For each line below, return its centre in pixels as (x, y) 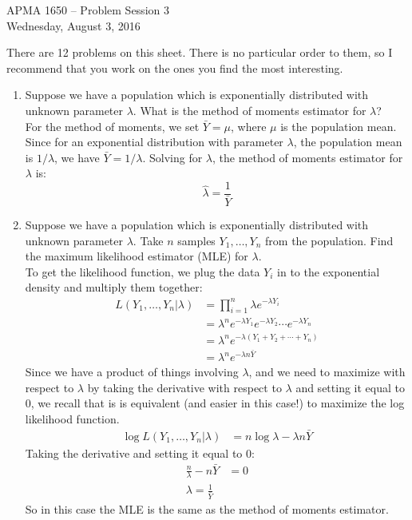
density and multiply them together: (114, 287)
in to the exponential (329, 271)
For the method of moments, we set (112, 126)
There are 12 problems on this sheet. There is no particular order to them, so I (200, 52)
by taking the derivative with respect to (184, 387)
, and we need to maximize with (327, 372)
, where (249, 126)
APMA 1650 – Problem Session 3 (88, 10)
